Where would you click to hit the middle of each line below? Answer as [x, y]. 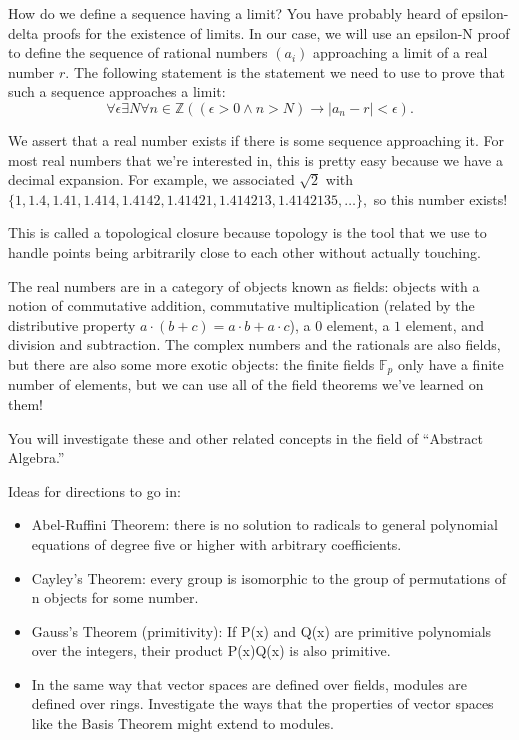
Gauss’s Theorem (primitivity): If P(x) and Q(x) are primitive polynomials [261, 630]
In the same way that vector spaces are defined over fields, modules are [249, 683]
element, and [444, 324]
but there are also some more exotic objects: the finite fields [191, 363]
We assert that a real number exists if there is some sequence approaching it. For [256, 139]
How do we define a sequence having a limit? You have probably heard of [232, 13]
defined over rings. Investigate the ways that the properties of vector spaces [262, 703]
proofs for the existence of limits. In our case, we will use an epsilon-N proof [276, 32]
